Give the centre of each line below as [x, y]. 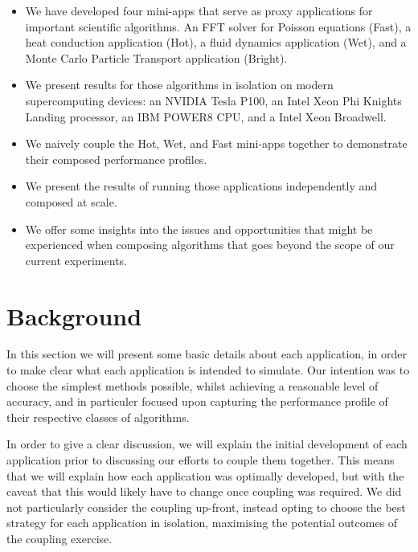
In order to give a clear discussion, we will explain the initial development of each [207, 444]
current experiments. [76, 260]
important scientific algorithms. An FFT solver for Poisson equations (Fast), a [218, 26]
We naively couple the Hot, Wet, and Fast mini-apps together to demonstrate [216, 143]
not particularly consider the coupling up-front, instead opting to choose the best [206, 507]
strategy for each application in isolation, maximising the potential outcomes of [202, 523]
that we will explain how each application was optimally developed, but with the [205, 475]
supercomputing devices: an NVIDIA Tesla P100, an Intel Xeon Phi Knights [213, 100]
